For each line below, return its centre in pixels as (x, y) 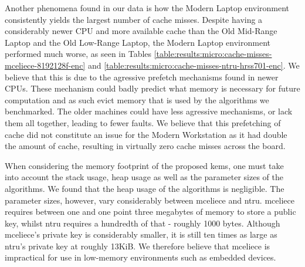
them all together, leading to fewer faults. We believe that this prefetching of (143, 122)
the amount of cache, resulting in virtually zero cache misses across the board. (145, 146)
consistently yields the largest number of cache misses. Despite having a (134, 19)
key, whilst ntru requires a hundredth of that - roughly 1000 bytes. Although (143, 223)
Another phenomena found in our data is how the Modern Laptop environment (147, 8)
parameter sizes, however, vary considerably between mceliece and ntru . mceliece (150, 200)
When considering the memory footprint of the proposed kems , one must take (144, 165)
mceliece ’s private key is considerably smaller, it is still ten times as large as (141, 234)
